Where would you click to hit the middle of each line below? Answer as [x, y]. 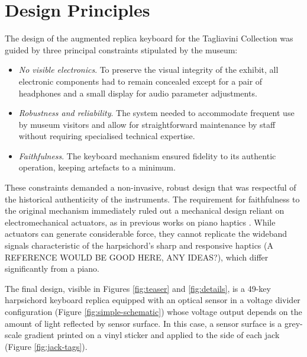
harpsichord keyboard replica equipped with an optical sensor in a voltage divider [153, 300]
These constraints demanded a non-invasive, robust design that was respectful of [151, 187]
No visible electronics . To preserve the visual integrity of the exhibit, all [148, 70]
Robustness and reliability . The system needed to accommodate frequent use [156, 113]
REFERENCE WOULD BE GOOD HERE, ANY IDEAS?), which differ [137, 257]
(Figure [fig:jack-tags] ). [46, 346]
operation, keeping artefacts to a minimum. [97, 167]
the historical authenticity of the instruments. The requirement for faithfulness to [152, 199]
